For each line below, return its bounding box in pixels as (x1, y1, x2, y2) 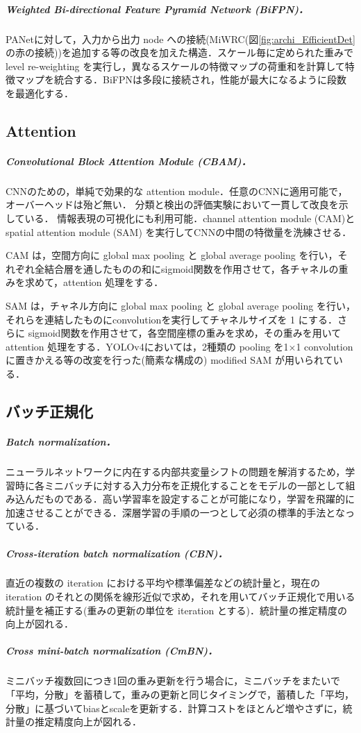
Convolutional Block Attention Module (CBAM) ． (6, 153, 251, 168)
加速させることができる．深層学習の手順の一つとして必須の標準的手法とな (6, 505, 345, 519)
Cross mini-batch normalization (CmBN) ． (6, 643, 218, 658)
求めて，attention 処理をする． (24, 275, 164, 289)
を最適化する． (6, 85, 74, 100)
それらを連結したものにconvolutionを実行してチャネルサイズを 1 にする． (6, 312, 337, 326)
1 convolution (296, 339, 353, 353)
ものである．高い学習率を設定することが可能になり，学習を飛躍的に (44, 491, 355, 506)
